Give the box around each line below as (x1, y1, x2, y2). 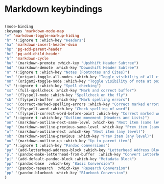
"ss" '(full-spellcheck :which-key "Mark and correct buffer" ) (4, 88, 137, 93)
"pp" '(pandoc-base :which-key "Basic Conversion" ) (4, 161, 115, 166)
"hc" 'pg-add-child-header (4, 52, 60, 57)
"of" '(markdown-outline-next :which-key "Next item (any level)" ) (4, 129, 145, 134)
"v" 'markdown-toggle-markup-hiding (4, 33, 79, 38)
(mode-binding (4, 24, 34, 29)
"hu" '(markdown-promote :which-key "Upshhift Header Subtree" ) (4, 61, 139, 65)
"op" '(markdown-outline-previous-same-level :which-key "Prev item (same (4, 124, 161, 130)
